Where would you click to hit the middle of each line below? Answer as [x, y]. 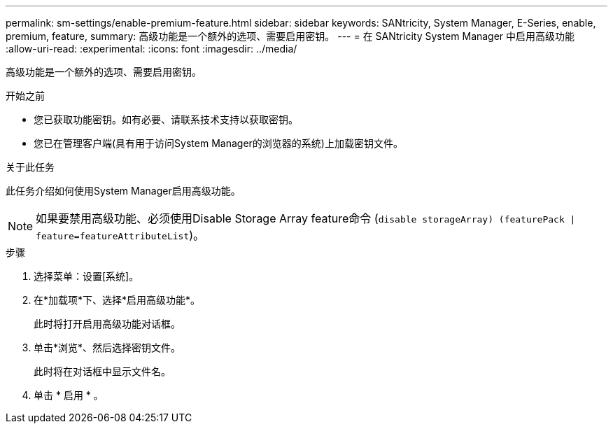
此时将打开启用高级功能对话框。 [107, 324]
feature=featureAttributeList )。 [120, 235]
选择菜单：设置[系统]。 [86, 276]
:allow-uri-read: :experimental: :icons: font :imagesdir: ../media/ [152, 49]
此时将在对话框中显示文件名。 [102, 371]
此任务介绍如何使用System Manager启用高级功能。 [123, 191]
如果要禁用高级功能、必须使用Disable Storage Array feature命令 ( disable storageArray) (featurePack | [306, 218]
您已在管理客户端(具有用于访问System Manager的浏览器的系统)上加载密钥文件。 [218, 143]
